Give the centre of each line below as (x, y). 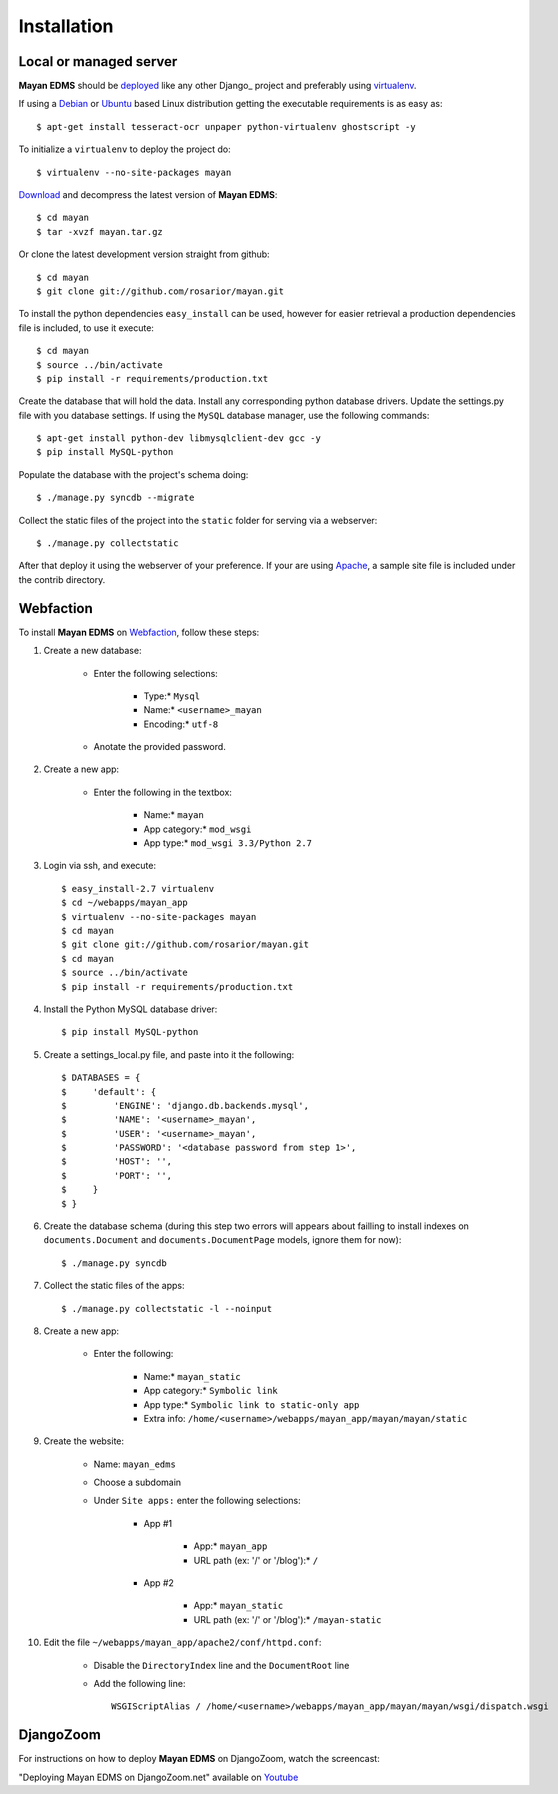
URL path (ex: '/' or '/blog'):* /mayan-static (287, 1619)
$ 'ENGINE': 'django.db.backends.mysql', (185, 1105)
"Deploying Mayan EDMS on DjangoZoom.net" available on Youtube (158, 1777)
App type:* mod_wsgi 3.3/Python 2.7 (228, 843)
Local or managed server (98, 61)
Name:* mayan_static (192, 1376)
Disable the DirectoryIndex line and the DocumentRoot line (221, 1665)
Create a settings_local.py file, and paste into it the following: (169, 1054)
